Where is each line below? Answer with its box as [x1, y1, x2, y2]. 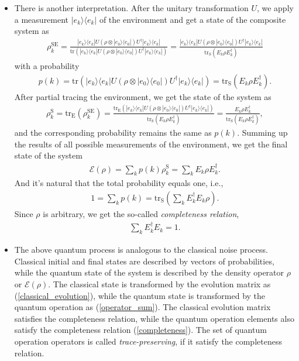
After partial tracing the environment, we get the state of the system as [14, 90, 271, 102]
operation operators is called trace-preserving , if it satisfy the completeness [14, 335, 282, 347]
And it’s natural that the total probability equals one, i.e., [14, 177, 224, 189]
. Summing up [237, 126, 288, 138]
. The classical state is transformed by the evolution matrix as [48, 278, 271, 290]
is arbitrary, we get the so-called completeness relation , [43, 207, 239, 219]
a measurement [14, 13, 69, 25]
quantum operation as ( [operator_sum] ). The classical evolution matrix [14, 301, 271, 313]
